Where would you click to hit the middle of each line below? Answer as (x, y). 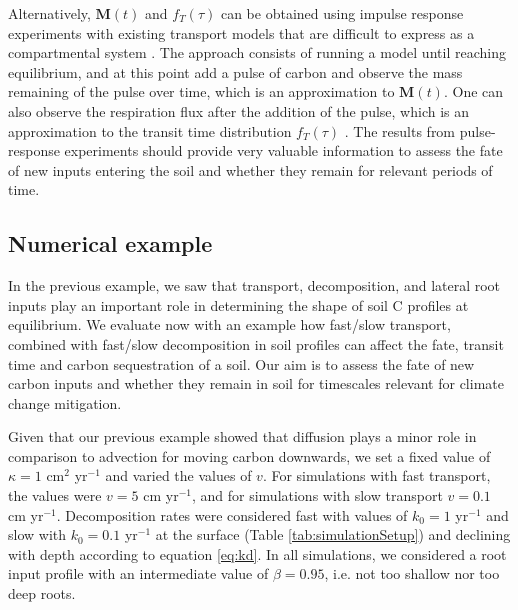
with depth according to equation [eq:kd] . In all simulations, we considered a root (257, 553)
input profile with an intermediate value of (138, 573)
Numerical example (110, 243)
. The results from (400, 130)
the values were (55, 495)
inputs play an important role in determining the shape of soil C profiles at (238, 304)
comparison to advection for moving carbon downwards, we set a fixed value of (249, 455)
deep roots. (42, 593)
